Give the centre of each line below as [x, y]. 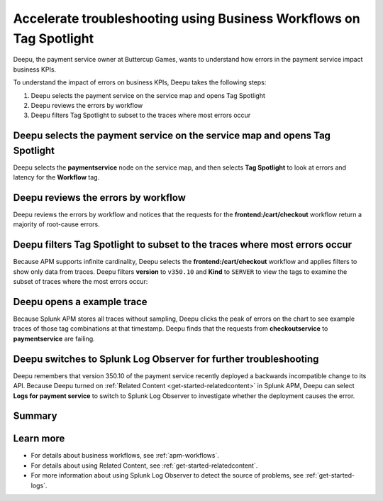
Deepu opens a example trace [81, 302]
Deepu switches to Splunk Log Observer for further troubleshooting [166, 359]
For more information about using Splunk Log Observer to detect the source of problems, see [167, 475]
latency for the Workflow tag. [56, 177]
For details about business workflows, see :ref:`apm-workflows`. [125, 456]
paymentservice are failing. [54, 338]
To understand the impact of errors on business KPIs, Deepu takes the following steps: [140, 82]
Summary [35, 416]
